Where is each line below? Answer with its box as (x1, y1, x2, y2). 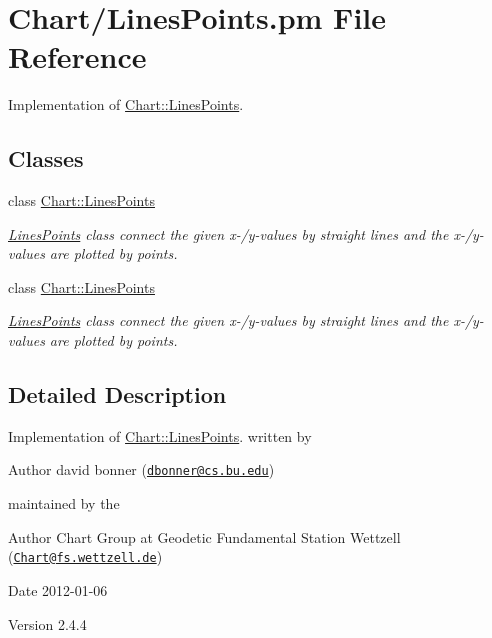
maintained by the (8, 493, 120, 514)
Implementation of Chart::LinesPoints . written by (8, 425, 312, 446)
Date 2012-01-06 (8, 579, 108, 600)
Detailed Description (8, 379, 227, 410)
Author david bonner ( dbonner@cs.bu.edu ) (8, 459, 275, 480)
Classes (8, 143, 84, 174)
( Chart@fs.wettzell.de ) (8, 546, 163, 567)
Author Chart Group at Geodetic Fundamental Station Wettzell (8, 526, 401, 547)
